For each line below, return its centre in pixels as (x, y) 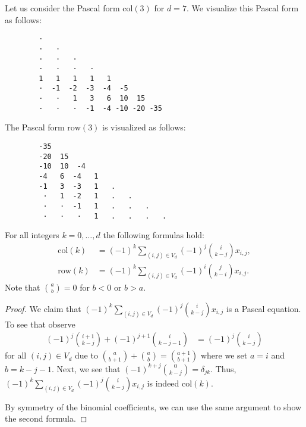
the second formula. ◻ (46, 418)
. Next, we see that (86, 368)
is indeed (163, 383)
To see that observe (40, 324)
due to (86, 355)
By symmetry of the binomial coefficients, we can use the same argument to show (153, 406)
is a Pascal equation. (264, 308)
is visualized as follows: (144, 127)
